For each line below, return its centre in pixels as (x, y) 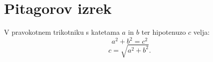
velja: (202, 32)
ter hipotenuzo (164, 32)
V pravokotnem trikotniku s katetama (62, 32)
